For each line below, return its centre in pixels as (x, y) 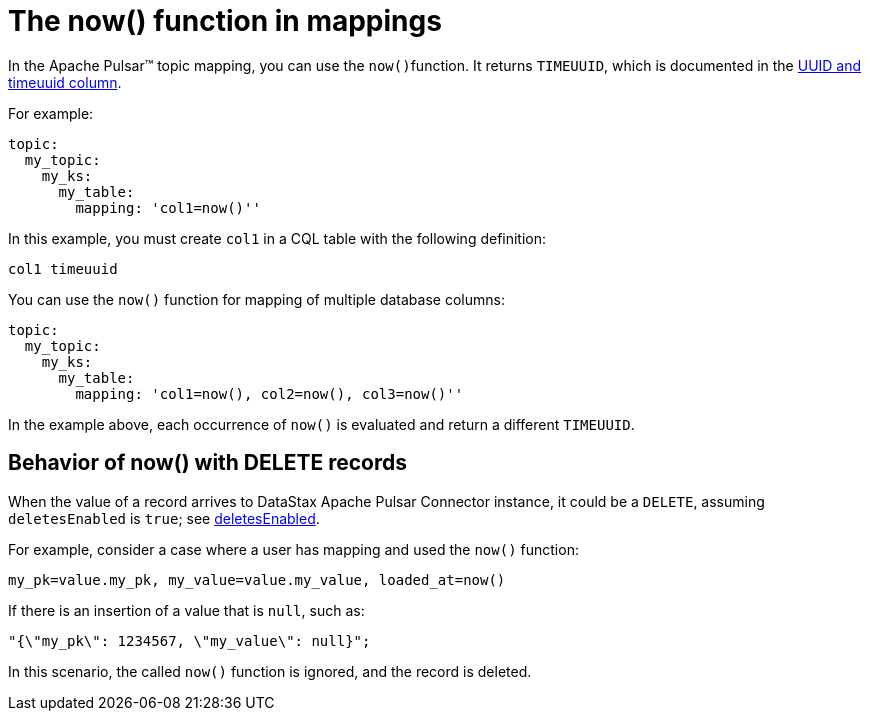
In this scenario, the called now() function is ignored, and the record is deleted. (270, 671)
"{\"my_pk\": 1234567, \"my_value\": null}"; (189, 640)
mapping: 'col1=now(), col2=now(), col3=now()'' (269, 393)
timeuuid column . (65, 82)
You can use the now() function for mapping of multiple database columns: (256, 299)
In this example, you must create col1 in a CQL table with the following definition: (277, 238)
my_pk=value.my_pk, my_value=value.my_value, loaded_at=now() (257, 579)
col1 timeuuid (63, 268)
